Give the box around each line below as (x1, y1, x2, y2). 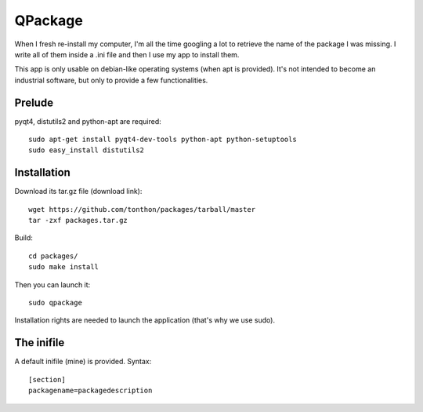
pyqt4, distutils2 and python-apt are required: (14, 116, 162, 126)
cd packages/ (28, 251, 78, 261)
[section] (28, 375, 66, 384)
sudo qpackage (28, 298, 82, 308)
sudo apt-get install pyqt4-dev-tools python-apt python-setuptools (28, 135, 297, 144)
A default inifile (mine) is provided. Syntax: (14, 357, 152, 366)
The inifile (14, 336, 65, 349)
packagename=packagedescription (28, 386, 153, 396)
